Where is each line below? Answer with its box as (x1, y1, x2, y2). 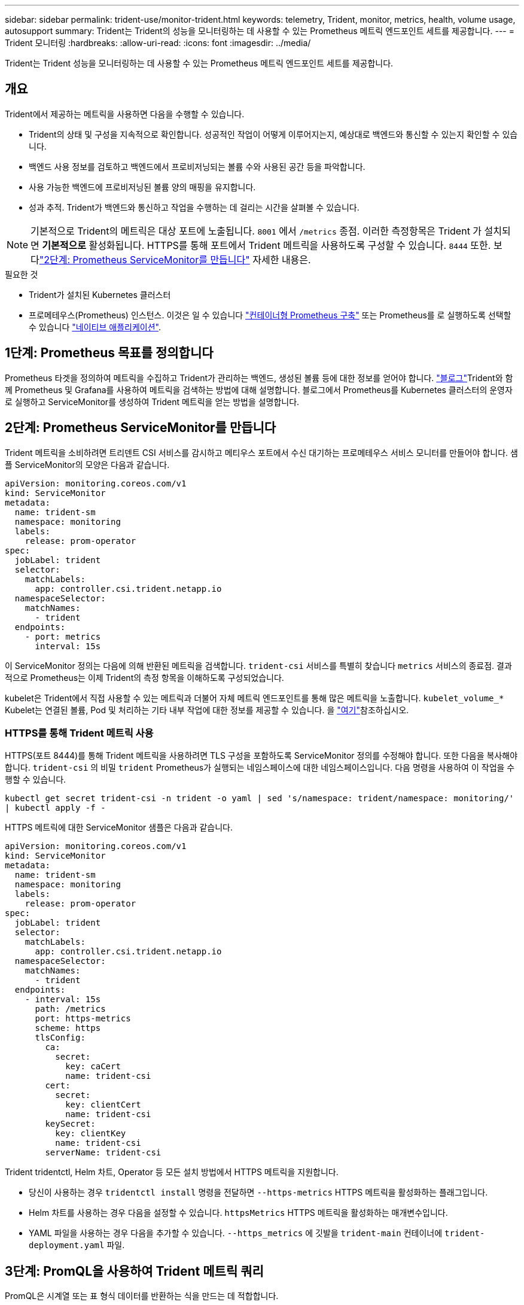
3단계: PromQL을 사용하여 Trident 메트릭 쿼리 (5, 1263, 264, 1279)
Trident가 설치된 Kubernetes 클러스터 (29, 289, 171, 300)
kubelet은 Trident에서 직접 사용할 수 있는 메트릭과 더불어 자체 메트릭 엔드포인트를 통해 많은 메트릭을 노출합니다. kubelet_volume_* (5, 692, 504, 703)
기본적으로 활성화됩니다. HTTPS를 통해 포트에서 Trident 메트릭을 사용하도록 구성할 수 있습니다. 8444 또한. (42, 239, 491, 251)
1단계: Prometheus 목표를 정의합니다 (5, 345, 214, 361)
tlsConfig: (35, 1033, 86, 1043)
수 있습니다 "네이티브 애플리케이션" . (29, 321, 161, 332)
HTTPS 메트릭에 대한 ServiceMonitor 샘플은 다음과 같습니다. (5, 822, 233, 833)
